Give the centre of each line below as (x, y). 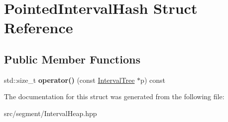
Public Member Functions (72, 59)
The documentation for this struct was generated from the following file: (114, 96)
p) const (153, 80)
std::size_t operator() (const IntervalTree (69, 80)
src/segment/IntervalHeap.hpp (51, 113)
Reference (39, 28)
